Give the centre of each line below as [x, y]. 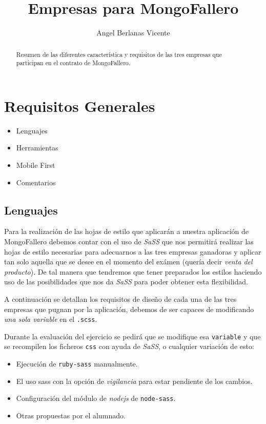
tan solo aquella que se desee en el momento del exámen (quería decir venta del [128, 262]
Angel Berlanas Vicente [133, 33]
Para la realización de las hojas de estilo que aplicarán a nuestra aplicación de [127, 231]
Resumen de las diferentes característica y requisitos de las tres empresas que [119, 54]
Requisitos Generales [80, 105]
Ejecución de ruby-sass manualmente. [77, 364]
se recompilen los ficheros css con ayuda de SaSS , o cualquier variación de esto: [129, 346]
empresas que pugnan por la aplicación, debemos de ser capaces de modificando [129, 309]
